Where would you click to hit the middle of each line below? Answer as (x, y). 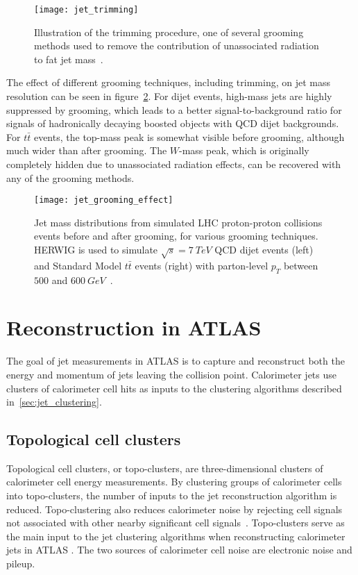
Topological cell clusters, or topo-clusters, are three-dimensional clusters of (165, 468)
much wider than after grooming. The (87, 150)
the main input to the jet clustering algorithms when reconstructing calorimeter (176, 536)
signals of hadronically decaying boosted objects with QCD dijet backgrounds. (173, 123)
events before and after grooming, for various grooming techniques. (176, 236)
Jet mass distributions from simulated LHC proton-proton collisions (178, 222)
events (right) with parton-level (202, 265)
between (301, 265)
